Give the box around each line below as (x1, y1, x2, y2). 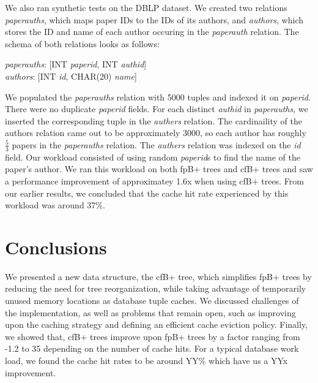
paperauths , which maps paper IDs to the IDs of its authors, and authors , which (5, 13, 303, 26)
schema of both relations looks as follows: (5, 37, 160, 50)
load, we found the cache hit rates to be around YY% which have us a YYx (5, 354, 288, 367)
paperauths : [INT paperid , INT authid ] (5, 58, 147, 70)
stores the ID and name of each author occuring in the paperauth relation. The (5, 25, 299, 38)
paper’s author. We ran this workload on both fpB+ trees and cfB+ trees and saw (5, 162, 313, 175)
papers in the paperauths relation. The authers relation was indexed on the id (12, 138, 301, 151)
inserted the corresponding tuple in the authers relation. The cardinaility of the (5, 114, 302, 127)
